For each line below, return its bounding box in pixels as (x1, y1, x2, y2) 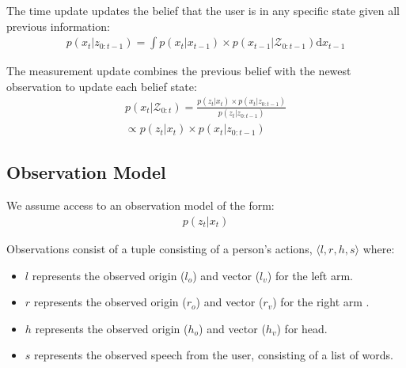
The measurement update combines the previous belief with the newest (6, 63, 351, 79)
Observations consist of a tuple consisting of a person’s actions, (6, 240, 313, 256)
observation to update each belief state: (6, 78, 197, 94)
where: (362, 240, 395, 256)
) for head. (276, 320, 328, 336)
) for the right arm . (272, 294, 370, 310)
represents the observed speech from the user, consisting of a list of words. (34, 347, 393, 363)
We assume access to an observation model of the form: (6, 197, 275, 214)
